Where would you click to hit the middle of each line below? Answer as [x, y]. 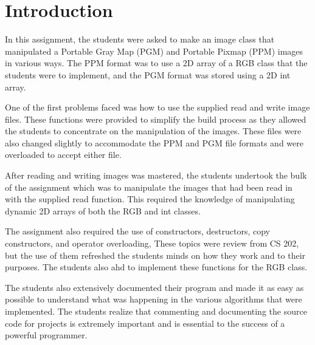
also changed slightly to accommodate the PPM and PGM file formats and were [154, 142]
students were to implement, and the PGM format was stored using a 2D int [148, 74]
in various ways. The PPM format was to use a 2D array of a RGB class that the [156, 63]
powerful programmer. [46, 335]
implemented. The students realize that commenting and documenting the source [156, 311]
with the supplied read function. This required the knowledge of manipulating [150, 199]
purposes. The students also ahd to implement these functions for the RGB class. [156, 267]
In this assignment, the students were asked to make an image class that [140, 39]
